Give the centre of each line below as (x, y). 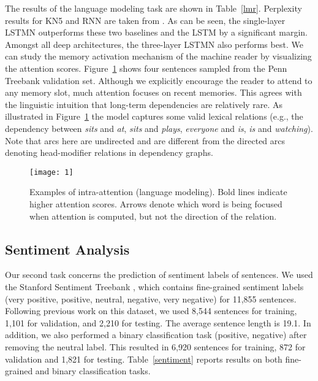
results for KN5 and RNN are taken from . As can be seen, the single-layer (145, 20)
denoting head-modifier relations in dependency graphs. (109, 152)
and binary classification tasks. (93, 371)
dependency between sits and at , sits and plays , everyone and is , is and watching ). (159, 128)
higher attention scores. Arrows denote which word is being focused (156, 203)
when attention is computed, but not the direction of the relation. (153, 216)
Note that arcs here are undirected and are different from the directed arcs (145, 140)
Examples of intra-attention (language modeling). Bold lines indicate (158, 192)
